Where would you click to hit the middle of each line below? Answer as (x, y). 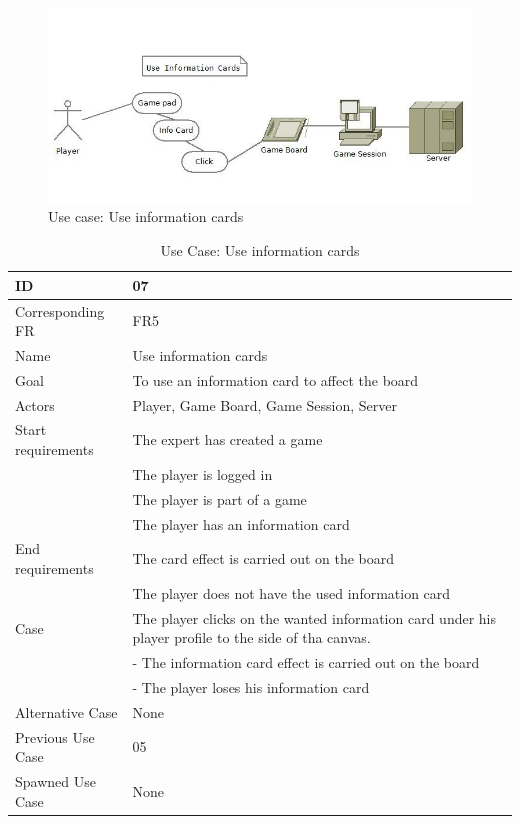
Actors (35, 404)
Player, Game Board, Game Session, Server (265, 404)
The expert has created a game (227, 439)
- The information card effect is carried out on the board (306, 662)
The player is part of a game (219, 498)
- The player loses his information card (251, 687)
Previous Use (55, 736)
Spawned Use (55, 781)
